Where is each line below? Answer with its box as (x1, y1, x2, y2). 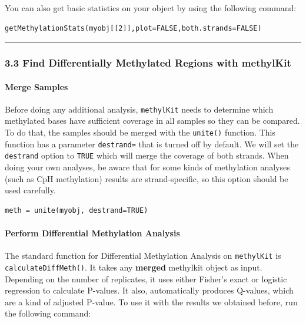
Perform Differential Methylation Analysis (5, 227, 180, 239)
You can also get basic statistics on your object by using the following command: (5, 2, 297, 14)
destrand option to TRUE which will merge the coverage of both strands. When (5, 149, 289, 161)
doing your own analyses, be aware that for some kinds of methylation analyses (5, 161, 290, 173)
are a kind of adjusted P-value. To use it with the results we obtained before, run (5, 295, 298, 308)
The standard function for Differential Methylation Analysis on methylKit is (5, 249, 281, 262)
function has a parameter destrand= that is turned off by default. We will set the (5, 137, 299, 150)
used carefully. (5, 184, 56, 196)
